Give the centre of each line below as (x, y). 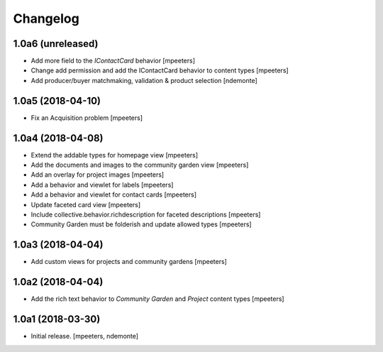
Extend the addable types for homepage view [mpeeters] (115, 155)
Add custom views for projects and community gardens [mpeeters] (129, 262)
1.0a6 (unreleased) (56, 44)
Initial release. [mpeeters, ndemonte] (84, 336)
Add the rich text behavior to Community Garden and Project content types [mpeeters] (157, 299)
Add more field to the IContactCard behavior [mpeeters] (113, 61)
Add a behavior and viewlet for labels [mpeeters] (102, 185)
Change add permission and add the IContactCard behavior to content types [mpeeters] (160, 70)
